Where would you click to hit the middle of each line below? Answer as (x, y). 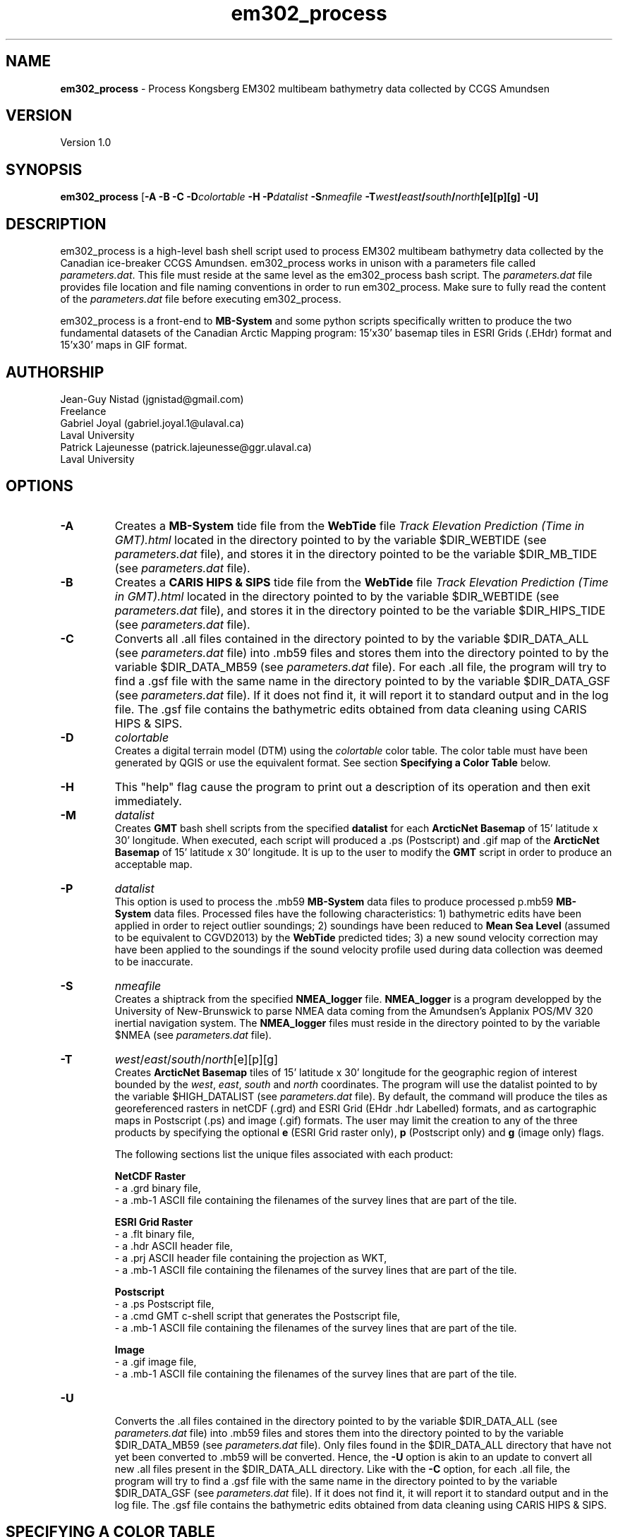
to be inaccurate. (154, 961)
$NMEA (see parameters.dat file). (193, 1035)
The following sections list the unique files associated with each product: (284, 1154)
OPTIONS (40, 486)
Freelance (83, 411)
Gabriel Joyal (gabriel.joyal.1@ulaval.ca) (152, 423)
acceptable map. (153, 864)
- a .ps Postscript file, (164, 1303)
